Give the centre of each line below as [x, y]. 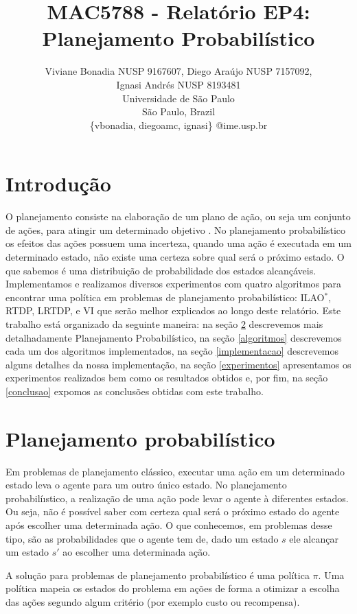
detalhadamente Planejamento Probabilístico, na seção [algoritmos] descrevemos [174, 337]
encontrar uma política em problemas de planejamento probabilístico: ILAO [165, 297]
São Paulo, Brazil [178, 111]
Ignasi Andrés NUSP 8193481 [178, 84]
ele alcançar [314, 538]
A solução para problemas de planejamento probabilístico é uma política [158, 575]
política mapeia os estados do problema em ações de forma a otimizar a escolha [173, 588]
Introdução [58, 184]
